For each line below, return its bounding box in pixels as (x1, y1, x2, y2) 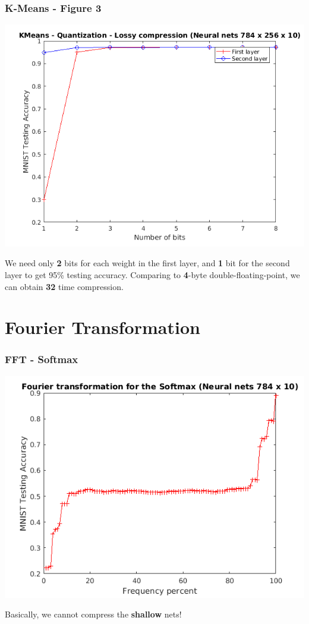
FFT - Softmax (5, 352, 78, 367)
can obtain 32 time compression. (5, 280, 124, 292)
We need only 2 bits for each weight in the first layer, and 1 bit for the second (5, 257, 290, 269)
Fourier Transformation (5, 315, 200, 339)
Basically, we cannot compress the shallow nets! (5, 608, 182, 620)
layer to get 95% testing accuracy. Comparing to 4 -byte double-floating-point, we (5, 268, 300, 281)
